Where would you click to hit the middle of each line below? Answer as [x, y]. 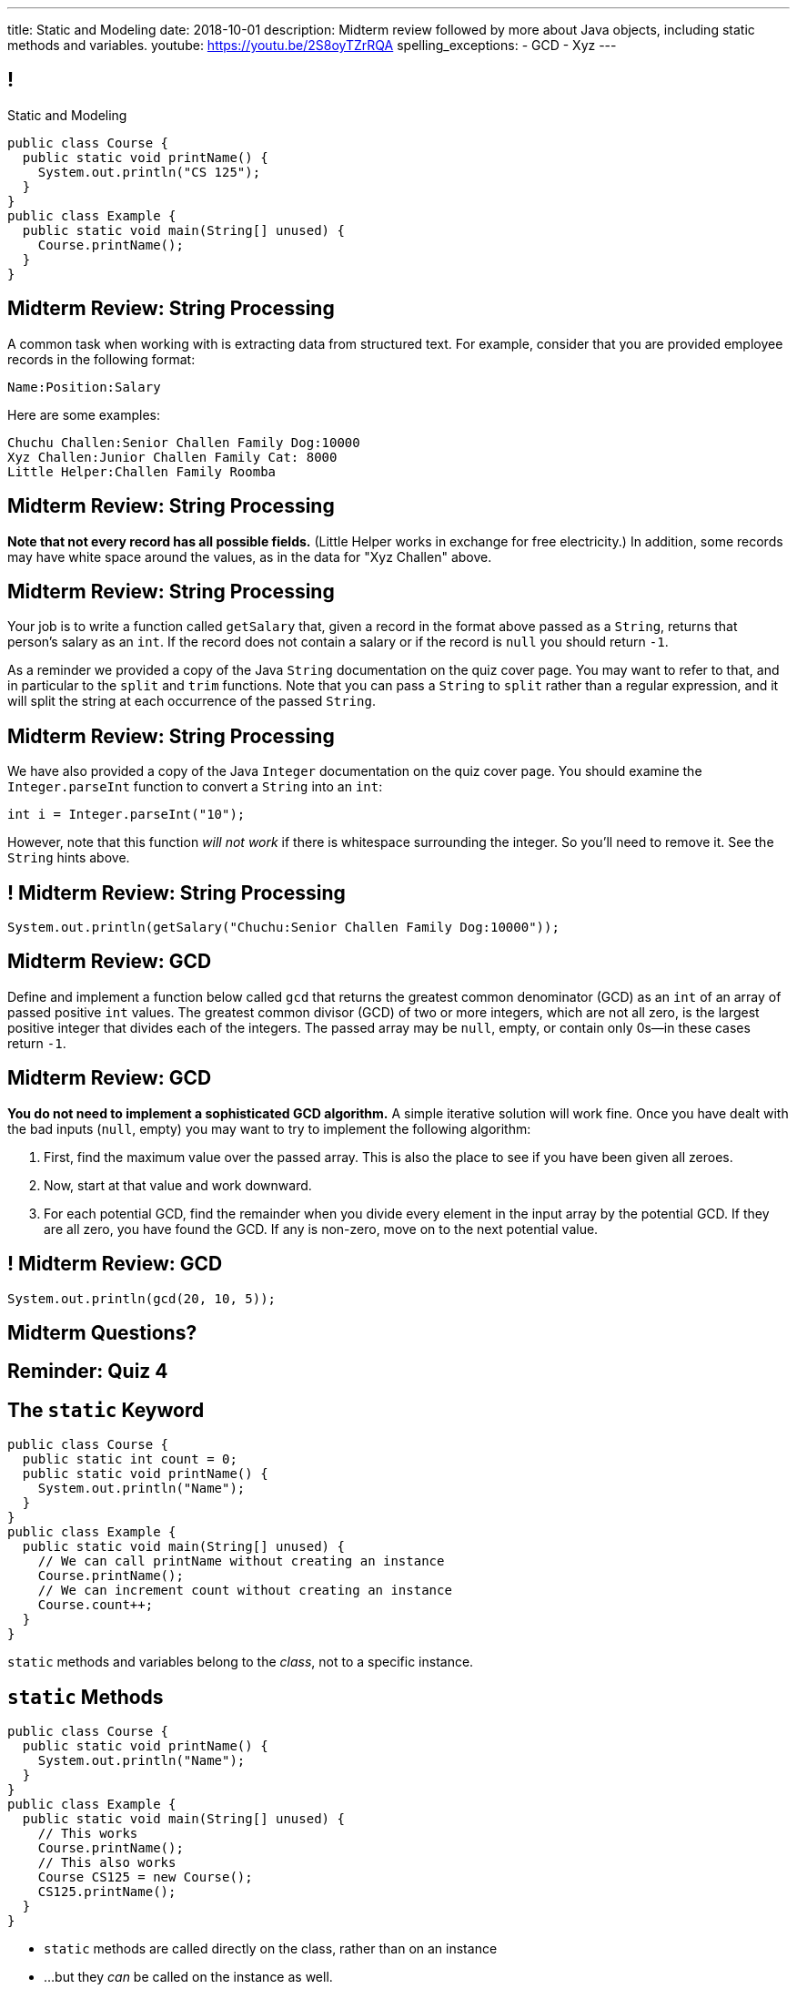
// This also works [107, 1863]
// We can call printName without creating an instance [241, 1561]
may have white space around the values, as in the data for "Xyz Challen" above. [250, 556]
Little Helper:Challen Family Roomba [142, 471]
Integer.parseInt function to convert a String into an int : [195, 787]
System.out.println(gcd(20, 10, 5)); [142, 1298]
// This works [88, 1834]
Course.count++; [96, 1605]
